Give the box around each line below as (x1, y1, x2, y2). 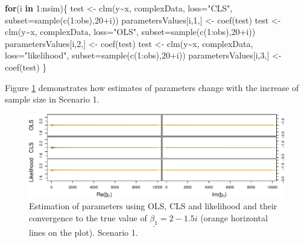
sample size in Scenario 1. (5, 93, 100, 106)
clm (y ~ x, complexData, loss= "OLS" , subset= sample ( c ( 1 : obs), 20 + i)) (5, 25, 256, 38)
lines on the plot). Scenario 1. (29, 226, 138, 239)
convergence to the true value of (29, 212, 147, 224)
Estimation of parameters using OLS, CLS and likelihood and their (29, 200, 277, 212)
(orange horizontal (200, 212, 268, 224)
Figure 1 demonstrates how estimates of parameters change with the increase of (5, 81, 299, 93)
